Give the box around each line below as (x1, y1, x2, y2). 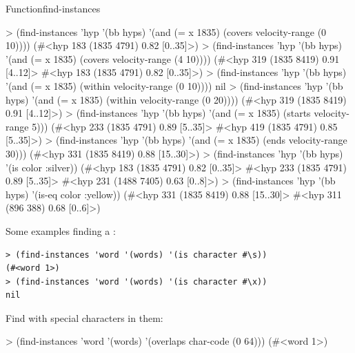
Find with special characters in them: (6, 310, 163, 325)
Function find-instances (6, 1, 101, 15)
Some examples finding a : (6, 223, 116, 238)
